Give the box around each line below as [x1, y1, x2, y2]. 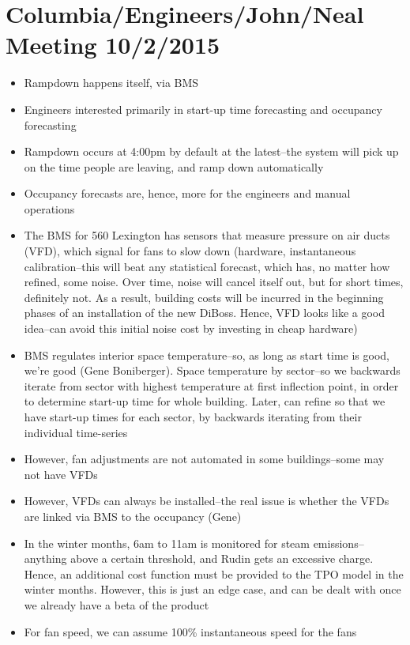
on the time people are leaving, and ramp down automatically [24, 158, 324, 175]
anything [24, 550, 67, 567]
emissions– [313, 534, 364, 551]
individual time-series [24, 424, 128, 440]
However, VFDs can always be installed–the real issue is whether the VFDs [24, 492, 389, 509]
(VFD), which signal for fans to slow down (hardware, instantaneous [24, 243, 356, 259]
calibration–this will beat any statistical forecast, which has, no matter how [24, 258, 390, 274]
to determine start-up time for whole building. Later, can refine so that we [24, 393, 386, 409]
